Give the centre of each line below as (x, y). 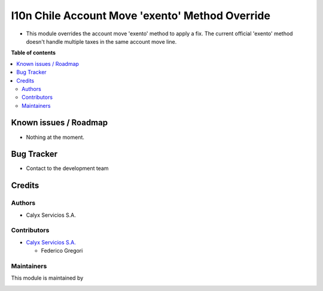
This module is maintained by (47, 278)
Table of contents (33, 53)
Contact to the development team (67, 168)
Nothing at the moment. (55, 137)
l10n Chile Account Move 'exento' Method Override (141, 16)
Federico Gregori (62, 251)
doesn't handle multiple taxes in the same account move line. (101, 41)
